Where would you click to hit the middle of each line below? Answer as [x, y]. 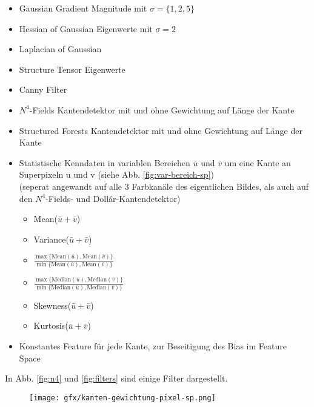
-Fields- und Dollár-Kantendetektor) [113, 198]
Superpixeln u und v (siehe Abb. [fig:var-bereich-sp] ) [116, 174]
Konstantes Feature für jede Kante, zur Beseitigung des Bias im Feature [153, 346]
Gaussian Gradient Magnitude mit [83, 8]
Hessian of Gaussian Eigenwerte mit [86, 28]
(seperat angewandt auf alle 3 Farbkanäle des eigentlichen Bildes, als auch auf [164, 186]
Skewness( [52, 305]
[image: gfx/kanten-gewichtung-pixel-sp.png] [122, 398]
